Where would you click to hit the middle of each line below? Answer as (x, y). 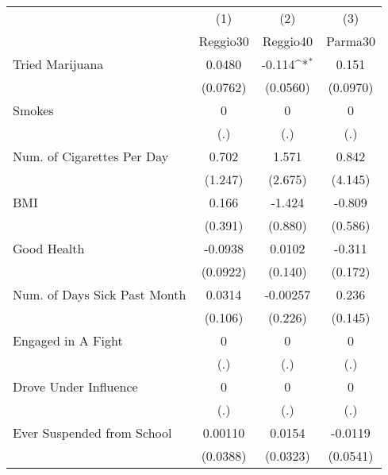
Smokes (33, 110)
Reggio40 (288, 41)
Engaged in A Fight (68, 340)
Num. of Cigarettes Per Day (91, 156)
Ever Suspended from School (92, 433)
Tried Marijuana (58, 64)
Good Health (49, 248)
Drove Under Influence (75, 386)
